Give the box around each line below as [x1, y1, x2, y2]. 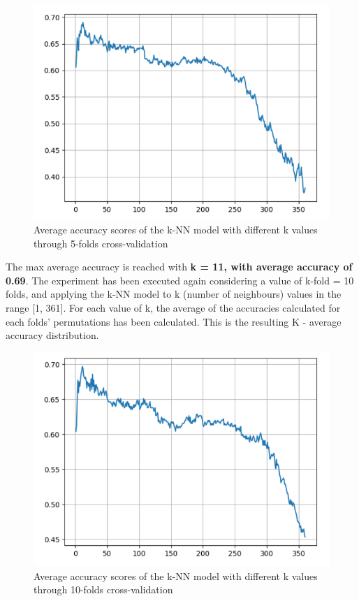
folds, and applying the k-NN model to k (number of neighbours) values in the [6, 287, 342, 301]
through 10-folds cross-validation [34, 582, 173, 597]
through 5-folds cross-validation [34, 236, 168, 250]
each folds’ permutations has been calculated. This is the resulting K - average [6, 314, 342, 328]
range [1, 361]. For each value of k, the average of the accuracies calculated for [6, 300, 341, 314]
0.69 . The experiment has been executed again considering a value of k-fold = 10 [6, 273, 354, 287]
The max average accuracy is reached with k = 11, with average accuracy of [6, 259, 353, 274]
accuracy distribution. [6, 328, 99, 342]
